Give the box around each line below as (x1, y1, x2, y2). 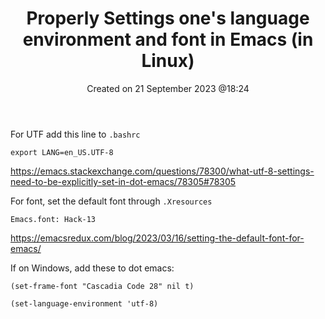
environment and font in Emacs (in (22, 28, 314, 51)
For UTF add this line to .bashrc (10, 128, 141, 140)
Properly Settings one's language (26, 7, 310, 30)
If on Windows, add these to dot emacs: (10, 262, 175, 274)
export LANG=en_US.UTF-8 (10, 147, 114, 157)
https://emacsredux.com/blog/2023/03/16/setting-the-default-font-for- (10, 232, 305, 244)
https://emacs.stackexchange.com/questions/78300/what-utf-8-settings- (10, 165, 315, 177)
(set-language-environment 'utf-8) (10, 298, 159, 309)
